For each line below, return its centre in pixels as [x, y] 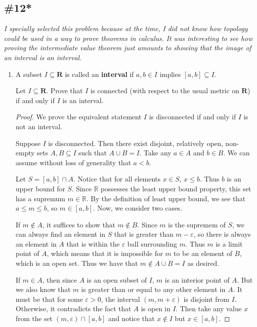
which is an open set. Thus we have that [77, 263]
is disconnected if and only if [193, 117]
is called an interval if [99, 74]
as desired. [203, 263]
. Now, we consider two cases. [138, 208]
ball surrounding [152, 243]
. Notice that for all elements [117, 179]
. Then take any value [209, 309]
